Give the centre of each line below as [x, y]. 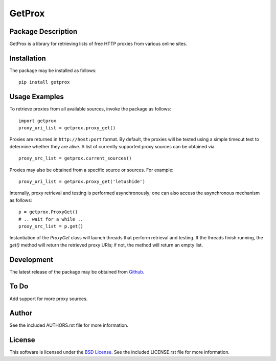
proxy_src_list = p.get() [51, 226]
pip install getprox [44, 82]
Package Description [43, 31]
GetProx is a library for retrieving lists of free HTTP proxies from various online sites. [98, 44]
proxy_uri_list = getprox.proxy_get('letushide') [82, 182]
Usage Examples [37, 97]
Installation [28, 58]
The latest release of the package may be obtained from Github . [77, 272]
